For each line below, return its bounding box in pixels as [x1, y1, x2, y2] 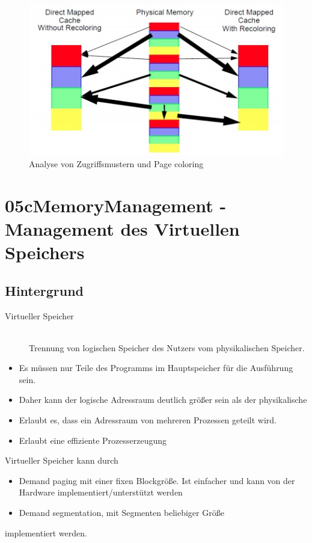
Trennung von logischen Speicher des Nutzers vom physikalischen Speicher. [29, 341, 305, 354]
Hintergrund [5, 281, 84, 299]
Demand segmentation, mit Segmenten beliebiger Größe [19, 506, 224, 519]
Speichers [5, 240, 85, 265]
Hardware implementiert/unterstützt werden [19, 486, 183, 499]
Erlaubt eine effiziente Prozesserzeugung [19, 434, 167, 446]
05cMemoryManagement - [5, 192, 227, 217]
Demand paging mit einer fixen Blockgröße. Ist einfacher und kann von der [19, 474, 295, 486]
